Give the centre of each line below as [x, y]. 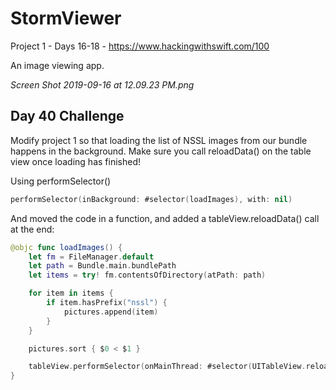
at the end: [32, 229]
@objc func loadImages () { [66, 247]
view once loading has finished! [75, 161]
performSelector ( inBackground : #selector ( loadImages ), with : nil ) [151, 199]
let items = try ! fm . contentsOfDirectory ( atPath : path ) [147, 275]
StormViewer [66, 18]
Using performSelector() [61, 181]
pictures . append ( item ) [111, 312]
